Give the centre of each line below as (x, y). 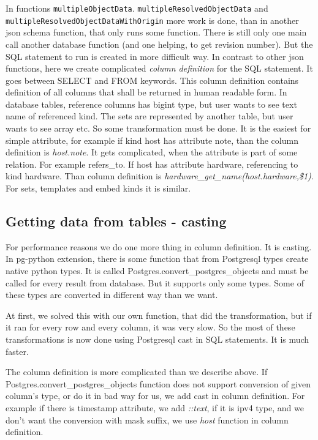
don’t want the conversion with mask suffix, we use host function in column (147, 419)
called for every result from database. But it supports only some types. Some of (155, 282)
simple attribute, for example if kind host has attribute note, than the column (152, 140)
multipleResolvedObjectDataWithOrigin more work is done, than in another (152, 20)
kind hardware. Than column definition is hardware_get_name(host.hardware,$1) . (160, 176)
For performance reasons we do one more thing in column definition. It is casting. (159, 246)
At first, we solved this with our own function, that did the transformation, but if (159, 315)
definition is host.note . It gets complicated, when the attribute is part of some (152, 152)
